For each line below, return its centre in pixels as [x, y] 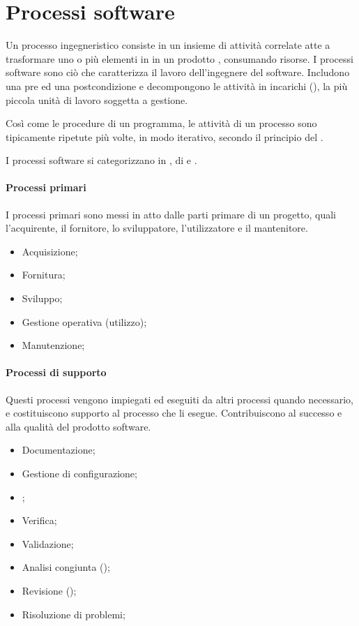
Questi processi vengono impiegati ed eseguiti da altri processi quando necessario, [179, 399]
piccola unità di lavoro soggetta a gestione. [97, 99]
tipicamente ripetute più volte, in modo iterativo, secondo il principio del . [165, 136]
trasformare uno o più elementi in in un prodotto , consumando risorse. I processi [179, 58]
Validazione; [48, 543]
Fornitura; [44, 275]
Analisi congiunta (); [66, 567]
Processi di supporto [56, 372]
